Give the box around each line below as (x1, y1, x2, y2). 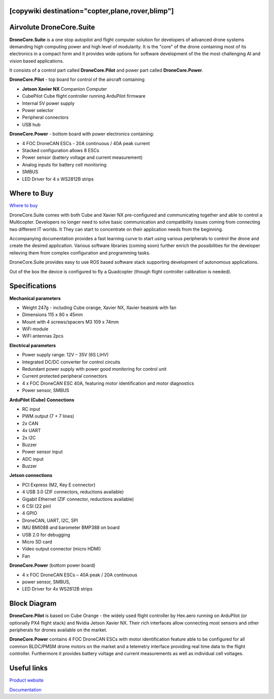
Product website (9, 677, 44, 683)
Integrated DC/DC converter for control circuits (22, 359, 120, 365)
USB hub (22, 121, 41, 127)
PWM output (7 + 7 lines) (22, 413, 75, 420)
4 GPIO (22, 510, 38, 516)
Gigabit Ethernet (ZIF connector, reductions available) (22, 496, 134, 502)
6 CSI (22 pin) (22, 503, 51, 509)
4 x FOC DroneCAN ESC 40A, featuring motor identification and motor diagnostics (22, 380, 194, 386)
